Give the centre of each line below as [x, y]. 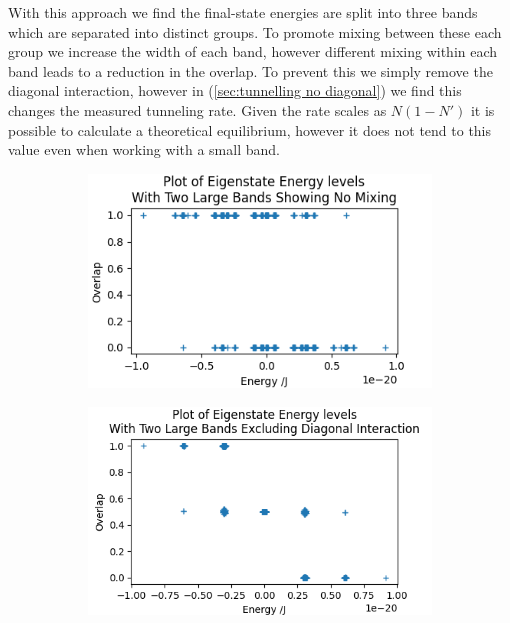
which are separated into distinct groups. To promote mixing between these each [255, 31]
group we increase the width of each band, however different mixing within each [253, 51]
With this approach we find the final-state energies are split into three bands [243, 12]
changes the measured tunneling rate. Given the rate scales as [197, 109]
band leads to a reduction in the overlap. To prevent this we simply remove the [250, 70]
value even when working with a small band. [144, 149]
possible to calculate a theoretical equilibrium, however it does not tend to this [250, 129]
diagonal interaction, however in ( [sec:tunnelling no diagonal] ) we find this [235, 90]
